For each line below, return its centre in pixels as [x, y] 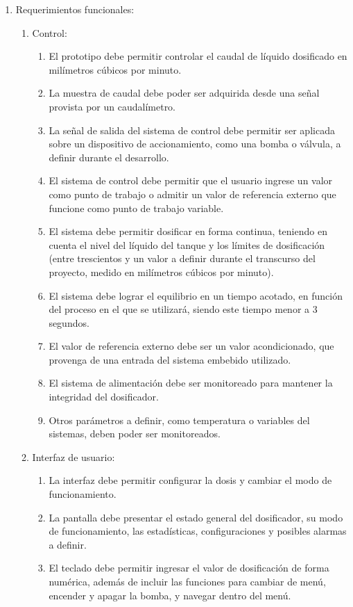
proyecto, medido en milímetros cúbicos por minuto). [161, 272]
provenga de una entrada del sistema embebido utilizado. [170, 359]
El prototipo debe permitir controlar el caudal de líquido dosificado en [198, 56]
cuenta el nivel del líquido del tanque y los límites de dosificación [187, 244]
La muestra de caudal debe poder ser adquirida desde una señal [184, 93]
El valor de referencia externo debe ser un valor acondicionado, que [191, 346]
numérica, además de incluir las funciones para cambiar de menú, [187, 581]
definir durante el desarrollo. [109, 157]
